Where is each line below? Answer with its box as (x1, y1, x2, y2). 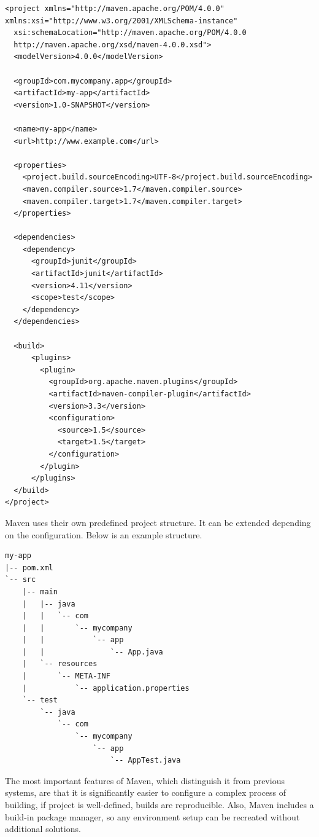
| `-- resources (22, 659, 98, 669)
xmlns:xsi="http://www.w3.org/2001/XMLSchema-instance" (5, 16, 238, 25)
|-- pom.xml (5, 563, 53, 572)
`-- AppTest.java (110, 756, 181, 765)
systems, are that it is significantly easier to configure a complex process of (5, 786, 286, 799)
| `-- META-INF (22, 672, 110, 681)
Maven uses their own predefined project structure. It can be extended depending (5, 516, 311, 529)
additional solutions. (5, 822, 81, 835)
